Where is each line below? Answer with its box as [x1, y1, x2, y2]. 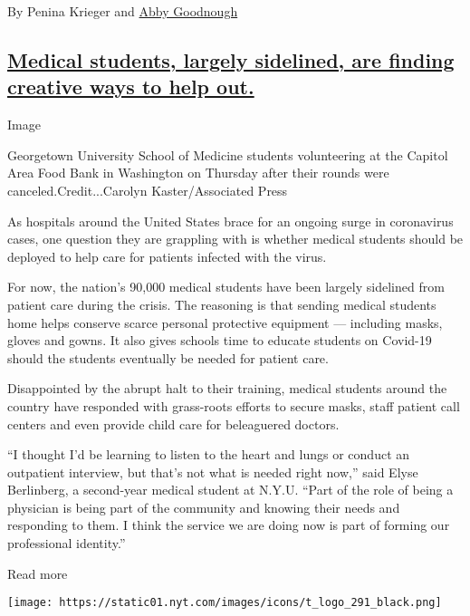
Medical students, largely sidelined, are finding [7, 45, 455, 73]
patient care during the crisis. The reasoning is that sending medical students [7, 294, 436, 313]
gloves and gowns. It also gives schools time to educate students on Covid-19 [7, 331, 432, 350]
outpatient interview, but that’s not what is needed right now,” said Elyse [7, 462, 418, 481]
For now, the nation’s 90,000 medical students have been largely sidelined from [7, 277, 445, 296]
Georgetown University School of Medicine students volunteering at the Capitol [7, 145, 448, 164]
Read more [7, 563, 68, 582]
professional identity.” [7, 534, 126, 553]
